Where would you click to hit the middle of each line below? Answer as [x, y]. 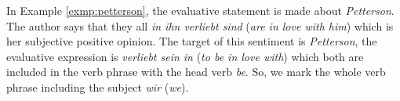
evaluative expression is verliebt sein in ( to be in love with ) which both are [185, 56]
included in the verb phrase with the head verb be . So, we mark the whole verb [196, 72]
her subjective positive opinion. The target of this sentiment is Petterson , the [192, 41]
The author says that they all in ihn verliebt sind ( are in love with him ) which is [200, 25]
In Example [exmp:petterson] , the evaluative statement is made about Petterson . [200, 10]
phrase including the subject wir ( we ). [98, 87]
